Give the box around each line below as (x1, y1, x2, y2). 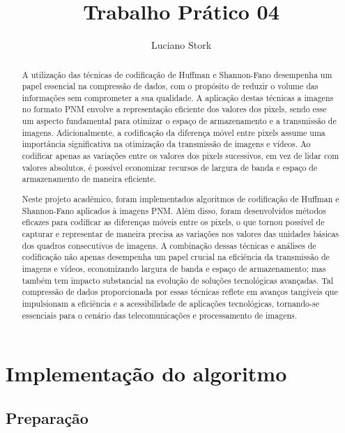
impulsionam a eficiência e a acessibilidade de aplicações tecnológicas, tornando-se (22, 297, 319, 309)
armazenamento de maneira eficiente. (22, 173, 157, 185)
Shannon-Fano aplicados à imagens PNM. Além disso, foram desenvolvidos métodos (22, 204, 326, 216)
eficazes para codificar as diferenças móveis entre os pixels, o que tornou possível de (22, 216, 325, 228)
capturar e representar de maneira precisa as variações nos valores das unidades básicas (22, 227, 339, 239)
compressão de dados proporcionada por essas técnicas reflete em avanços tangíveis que (22, 286, 338, 298)
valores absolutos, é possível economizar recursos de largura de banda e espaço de (22, 161, 318, 173)
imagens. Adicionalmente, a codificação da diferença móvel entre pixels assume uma (22, 126, 325, 138)
